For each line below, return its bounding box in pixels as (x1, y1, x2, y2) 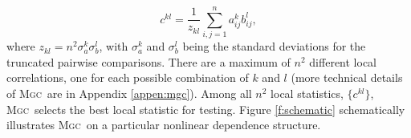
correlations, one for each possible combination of (6, 69, 249, 86)
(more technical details (291, 69, 403, 86)
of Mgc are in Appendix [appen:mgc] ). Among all (6, 84, 252, 101)
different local (309, 53, 376, 70)
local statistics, (271, 84, 344, 101)
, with (99, 38, 128, 55)
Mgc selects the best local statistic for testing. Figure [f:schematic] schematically (6, 100, 405, 117)
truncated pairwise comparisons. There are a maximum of (6, 53, 291, 70)
